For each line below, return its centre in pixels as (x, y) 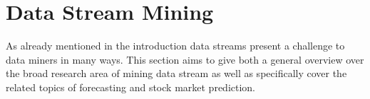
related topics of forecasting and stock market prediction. (130, 87)
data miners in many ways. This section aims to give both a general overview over (185, 59)
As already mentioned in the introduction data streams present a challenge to (175, 46)
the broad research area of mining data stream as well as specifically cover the (176, 73)
